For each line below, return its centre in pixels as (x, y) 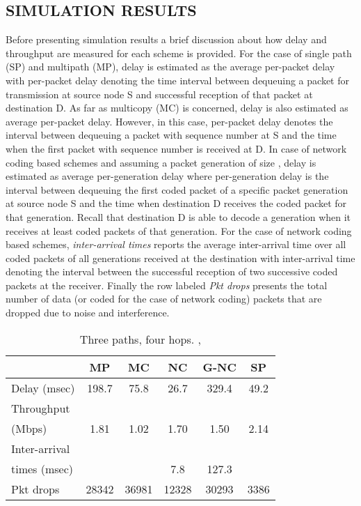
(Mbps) (29, 428)
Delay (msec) (43, 388)
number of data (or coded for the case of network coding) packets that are (164, 299)
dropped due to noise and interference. (88, 313)
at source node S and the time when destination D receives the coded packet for (176, 203)
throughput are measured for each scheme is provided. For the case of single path (179, 53)
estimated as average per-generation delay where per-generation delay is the (167, 176)
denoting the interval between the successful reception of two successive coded (172, 271)
